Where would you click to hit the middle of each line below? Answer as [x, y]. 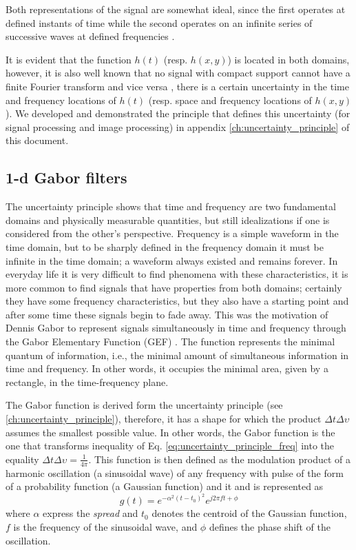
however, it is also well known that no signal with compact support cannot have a [178, 73]
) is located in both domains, [289, 59]
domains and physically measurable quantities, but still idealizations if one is [168, 220]
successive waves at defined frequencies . [90, 36]
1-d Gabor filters [66, 177]
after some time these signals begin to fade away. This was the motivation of [167, 314]
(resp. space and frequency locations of [230, 100]
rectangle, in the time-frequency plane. [87, 381]
